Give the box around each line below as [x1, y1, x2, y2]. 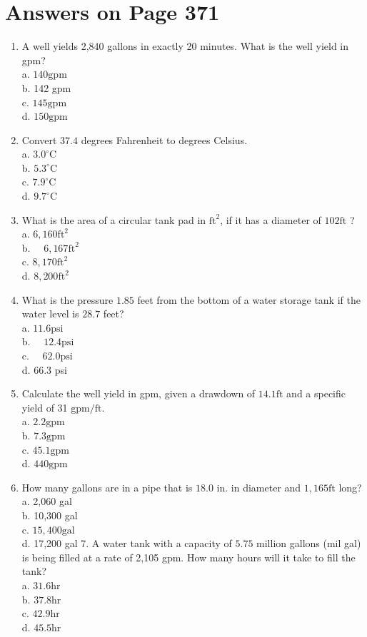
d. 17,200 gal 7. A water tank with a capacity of [21, 536, 232, 551]
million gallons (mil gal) [256, 536, 361, 551]
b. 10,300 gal [21, 507, 78, 522]
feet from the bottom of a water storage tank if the [137, 292, 361, 307]
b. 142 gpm [21, 80, 71, 95]
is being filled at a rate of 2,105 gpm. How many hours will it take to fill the [21, 549, 356, 564]
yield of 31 [21, 399, 68, 414]
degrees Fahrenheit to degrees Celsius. [81, 132, 248, 147]
